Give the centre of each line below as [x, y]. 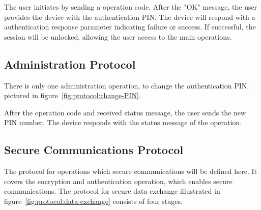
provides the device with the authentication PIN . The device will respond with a [130, 17]
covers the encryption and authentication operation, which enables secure [118, 181]
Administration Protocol [70, 64]
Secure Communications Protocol [94, 150]
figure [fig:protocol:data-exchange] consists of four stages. [93, 201]
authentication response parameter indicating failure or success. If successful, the [130, 27]
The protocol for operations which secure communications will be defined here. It [131, 171]
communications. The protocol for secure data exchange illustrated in [112, 191]
